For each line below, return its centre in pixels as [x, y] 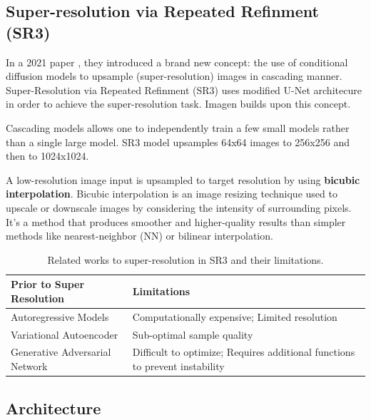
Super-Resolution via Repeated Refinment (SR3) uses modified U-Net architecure [184, 89]
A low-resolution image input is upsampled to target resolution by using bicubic [183, 179]
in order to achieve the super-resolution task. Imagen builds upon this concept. [178, 104]
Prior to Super [48, 284]
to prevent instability [178, 366]
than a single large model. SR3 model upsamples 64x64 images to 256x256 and [178, 142]
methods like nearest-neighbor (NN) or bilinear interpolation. [139, 236]
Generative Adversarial [61, 352]
